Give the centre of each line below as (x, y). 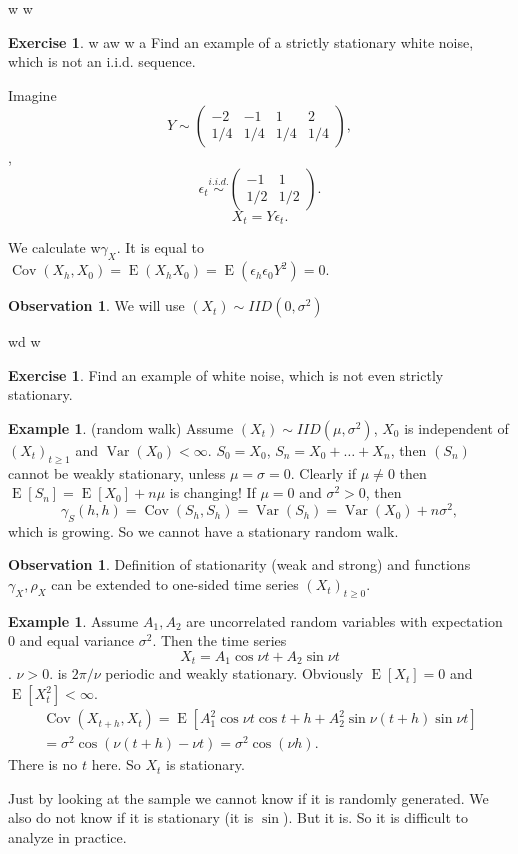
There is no (43, 764)
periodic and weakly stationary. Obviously (234, 673)
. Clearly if (323, 472)
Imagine (32, 94)
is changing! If (212, 492)
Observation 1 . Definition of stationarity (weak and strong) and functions (239, 564)
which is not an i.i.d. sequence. (102, 61)
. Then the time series (219, 640)
